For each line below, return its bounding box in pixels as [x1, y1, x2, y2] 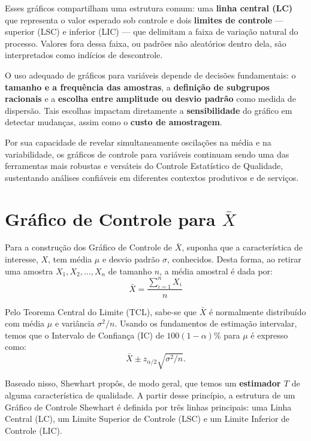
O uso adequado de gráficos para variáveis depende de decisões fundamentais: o [5, 68, 296, 81]
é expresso [250, 328, 288, 341]
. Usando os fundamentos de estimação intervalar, [114, 317, 297, 330]
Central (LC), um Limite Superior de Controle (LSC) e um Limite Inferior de [5, 412, 290, 425]
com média [5, 317, 45, 330]
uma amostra [5, 264, 53, 277]
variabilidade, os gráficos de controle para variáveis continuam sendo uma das [5, 147, 289, 160]
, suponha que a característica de [182, 241, 303, 253]
